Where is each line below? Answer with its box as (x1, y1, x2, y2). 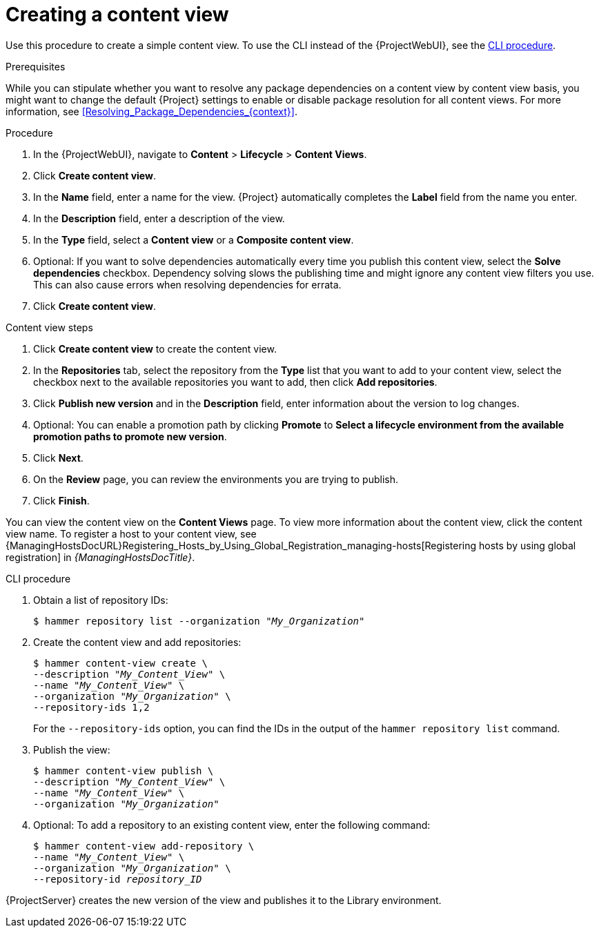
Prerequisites (6, 60, 66, 72)
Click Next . (33, 451, 84, 464)
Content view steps (6, 321, 93, 333)
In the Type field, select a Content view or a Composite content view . (33, 233, 354, 246)
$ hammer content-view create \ (33, 657, 208, 669)
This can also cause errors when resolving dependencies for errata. (33, 278, 342, 291)
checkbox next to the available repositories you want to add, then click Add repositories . (33, 375, 438, 388)
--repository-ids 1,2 (33, 701, 150, 713)
